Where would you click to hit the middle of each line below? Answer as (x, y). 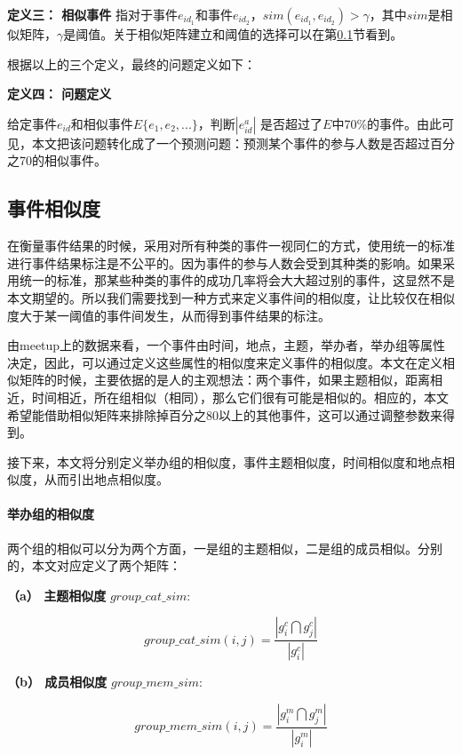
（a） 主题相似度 (57, 595)
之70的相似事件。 (57, 160)
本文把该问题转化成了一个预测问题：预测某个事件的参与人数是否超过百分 (243, 143)
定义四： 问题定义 (60, 94)
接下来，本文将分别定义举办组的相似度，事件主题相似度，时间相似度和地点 (225, 461)
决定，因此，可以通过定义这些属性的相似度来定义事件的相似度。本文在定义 (225, 362)
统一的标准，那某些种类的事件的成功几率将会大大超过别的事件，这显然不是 (237, 280)
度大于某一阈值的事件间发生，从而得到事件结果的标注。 (169, 315)
